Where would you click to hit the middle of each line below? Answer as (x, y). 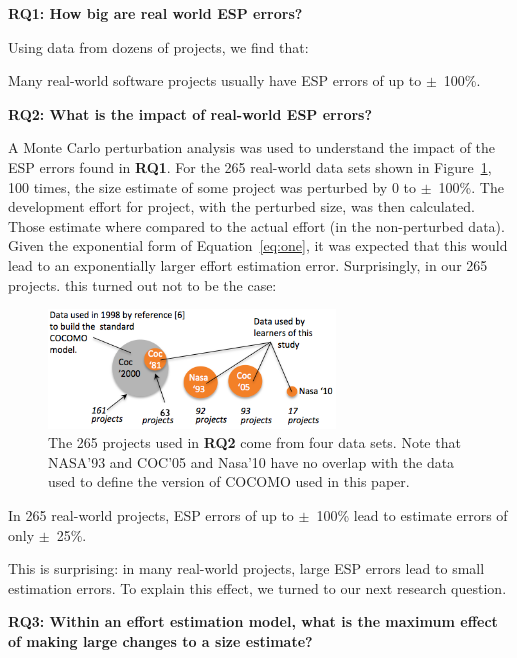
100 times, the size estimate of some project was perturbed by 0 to (212, 186)
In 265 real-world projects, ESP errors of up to (151, 515)
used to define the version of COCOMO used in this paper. (229, 481)
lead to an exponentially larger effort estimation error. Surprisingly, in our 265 (248, 264)
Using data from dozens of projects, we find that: (158, 46)
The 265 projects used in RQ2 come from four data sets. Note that (254, 442)
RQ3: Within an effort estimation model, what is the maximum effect (253, 621)
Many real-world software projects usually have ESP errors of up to (215, 80)
